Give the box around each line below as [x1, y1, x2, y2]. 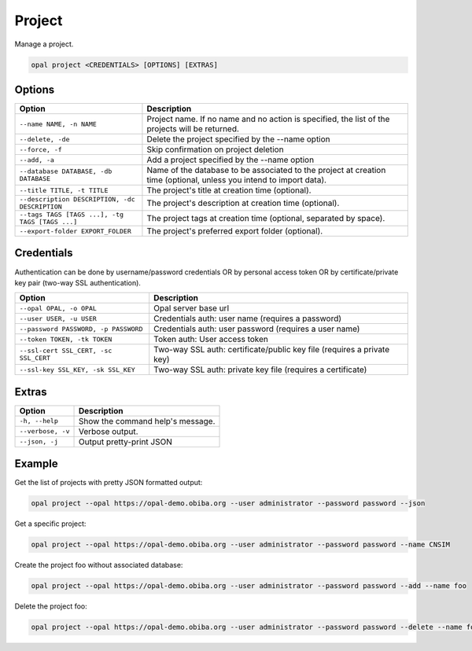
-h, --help [19, 417, 59, 425]
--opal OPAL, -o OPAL [19, 303, 98, 312]
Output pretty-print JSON [78, 436, 172, 447]
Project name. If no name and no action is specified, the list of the [146, 114, 390, 125]
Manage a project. [14, 39, 74, 49]
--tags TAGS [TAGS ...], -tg [19, 211, 124, 219]
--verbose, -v [19, 427, 70, 436]
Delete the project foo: [14, 601, 87, 611]
